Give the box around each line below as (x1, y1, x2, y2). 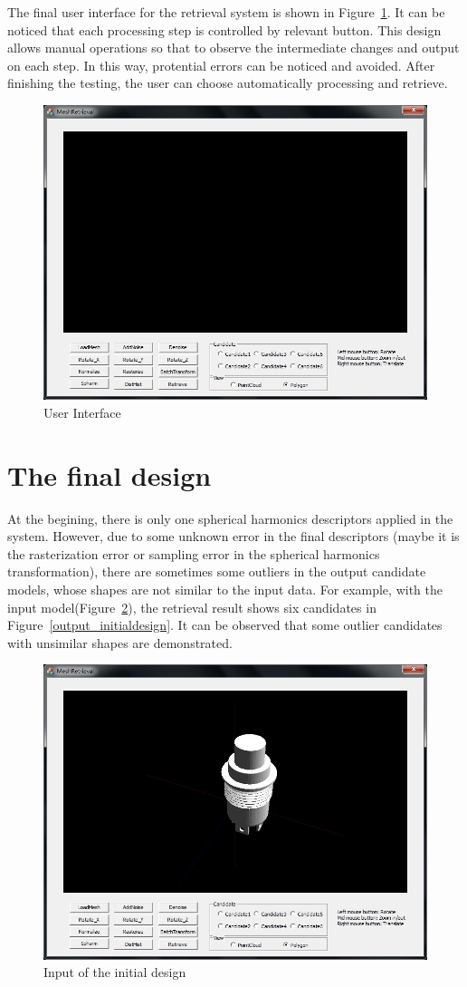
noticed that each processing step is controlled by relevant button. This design (7, 20, 442, 39)
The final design (7, 456, 212, 493)
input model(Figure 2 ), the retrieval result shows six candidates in (7, 597, 376, 616)
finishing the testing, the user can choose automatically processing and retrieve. (7, 73, 448, 92)
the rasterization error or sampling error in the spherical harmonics (7, 544, 380, 563)
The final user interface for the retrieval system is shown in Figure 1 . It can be (7, 3, 445, 21)
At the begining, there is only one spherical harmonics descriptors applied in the (7, 508, 453, 527)
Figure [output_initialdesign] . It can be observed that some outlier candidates (7, 615, 443, 634)
